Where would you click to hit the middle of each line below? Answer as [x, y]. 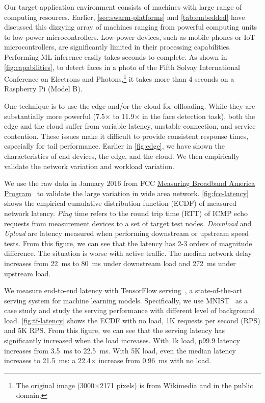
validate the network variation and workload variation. [89, 166]
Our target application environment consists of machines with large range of [123, 7]
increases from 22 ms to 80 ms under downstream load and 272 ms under [120, 263]
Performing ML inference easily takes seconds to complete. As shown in [116, 56]
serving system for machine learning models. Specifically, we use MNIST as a [126, 300]
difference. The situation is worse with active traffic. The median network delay [128, 253]
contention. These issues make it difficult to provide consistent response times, [126, 136]
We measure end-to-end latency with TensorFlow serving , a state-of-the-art [123, 290]
